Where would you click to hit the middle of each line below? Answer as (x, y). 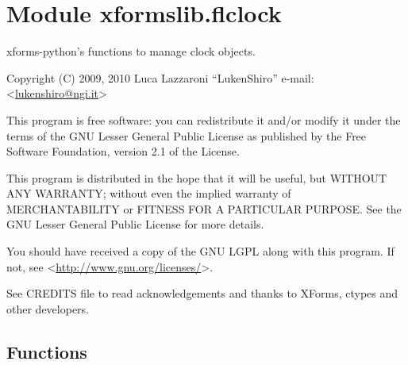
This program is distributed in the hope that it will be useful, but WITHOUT (197, 177)
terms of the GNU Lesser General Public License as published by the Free (187, 135)
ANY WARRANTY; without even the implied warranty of (149, 193)
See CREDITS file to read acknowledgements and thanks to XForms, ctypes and (202, 293)
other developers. (48, 308)
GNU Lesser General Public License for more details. (135, 224)
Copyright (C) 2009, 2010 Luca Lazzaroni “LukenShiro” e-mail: (160, 77)
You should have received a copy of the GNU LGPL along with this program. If (200, 251)
